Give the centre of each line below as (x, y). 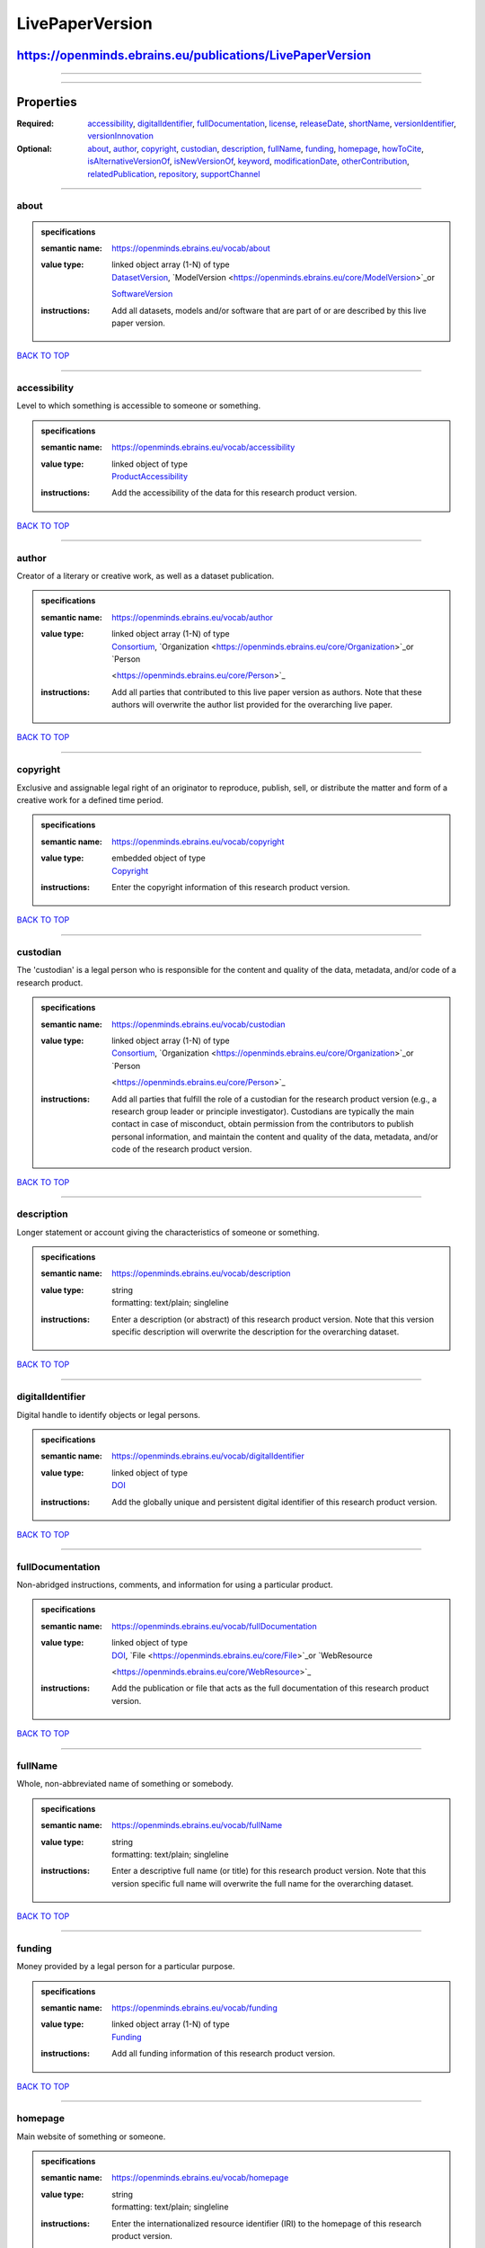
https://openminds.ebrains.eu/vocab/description (201, 1273)
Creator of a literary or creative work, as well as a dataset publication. (145, 575)
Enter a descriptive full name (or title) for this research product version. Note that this (269, 1871)
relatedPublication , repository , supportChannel (174, 174)
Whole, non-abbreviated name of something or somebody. (125, 1784)
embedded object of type (159, 858)
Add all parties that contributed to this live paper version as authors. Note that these (267, 691)
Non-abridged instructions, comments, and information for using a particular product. (175, 1585)
